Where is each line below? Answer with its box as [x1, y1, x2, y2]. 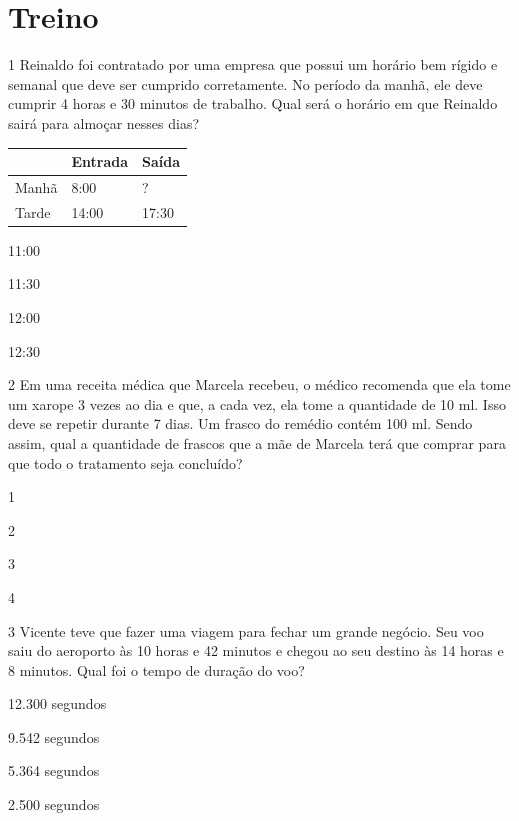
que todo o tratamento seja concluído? [8, 452, 243, 473]
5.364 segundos [8, 760, 100, 781]
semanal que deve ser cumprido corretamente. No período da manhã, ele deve [8, 73, 483, 94]
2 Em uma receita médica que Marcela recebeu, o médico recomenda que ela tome [8, 374, 511, 395]
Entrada [71, 151, 128, 171]
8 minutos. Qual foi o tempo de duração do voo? [8, 659, 305, 680]
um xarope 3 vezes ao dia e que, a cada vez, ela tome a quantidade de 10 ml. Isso [8, 393, 506, 414]
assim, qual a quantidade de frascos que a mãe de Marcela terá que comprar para [8, 432, 506, 453]
